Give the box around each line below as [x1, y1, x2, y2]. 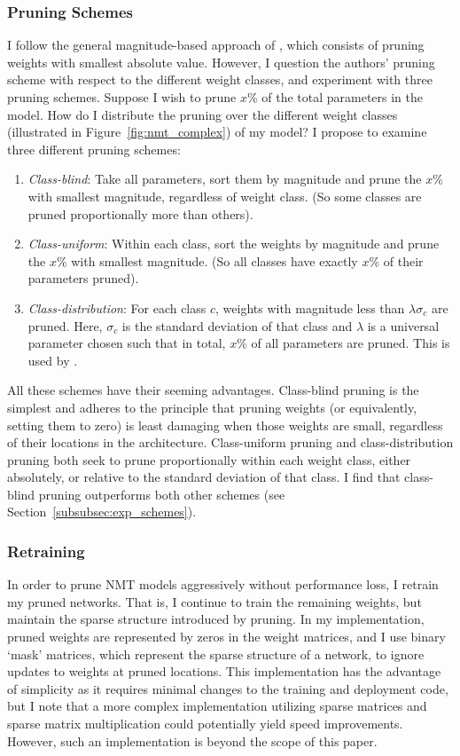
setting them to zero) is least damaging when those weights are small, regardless [7, 415, 443, 434]
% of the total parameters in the [246, 88, 424, 106]
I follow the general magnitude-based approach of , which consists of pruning [7, 35, 425, 54]
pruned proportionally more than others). [27, 204, 253, 223]
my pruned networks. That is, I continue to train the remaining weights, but [7, 592, 422, 610]
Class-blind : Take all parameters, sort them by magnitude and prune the [27, 169, 422, 188]
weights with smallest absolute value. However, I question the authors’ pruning [7, 52, 435, 71]
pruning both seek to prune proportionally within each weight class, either [7, 450, 411, 469]
